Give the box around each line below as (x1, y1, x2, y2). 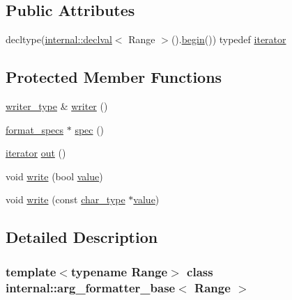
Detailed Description (6, 226, 158, 248)
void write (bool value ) (6, 168, 103, 183)
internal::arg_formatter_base (6, 278, 176, 296)
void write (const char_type (6, 192, 125, 207)
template (6, 262, 56, 280)
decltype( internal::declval (6, 32, 112, 47)
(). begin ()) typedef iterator (171, 32, 286, 47)
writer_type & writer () (6, 99, 108, 113)
